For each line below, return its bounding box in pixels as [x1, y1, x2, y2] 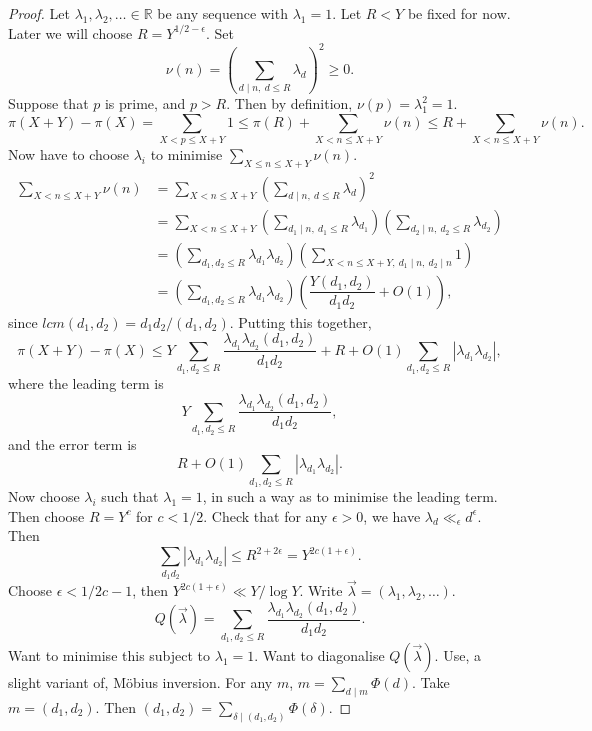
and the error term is [8, 433, 137, 454]
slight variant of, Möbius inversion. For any [8, 672, 273, 693]
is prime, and [104, 93, 186, 114]
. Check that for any [203, 505, 328, 526]
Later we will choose [8, 22, 133, 43]
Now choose [8, 486, 80, 507]
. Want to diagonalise [254, 645, 385, 666]
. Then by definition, [226, 93, 353, 114]
